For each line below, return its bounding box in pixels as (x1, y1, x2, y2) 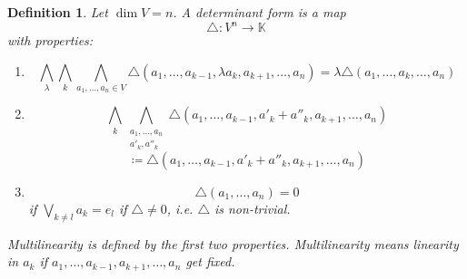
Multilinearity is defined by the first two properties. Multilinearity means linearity (7, 234, 459, 253)
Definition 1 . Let (7, 3, 108, 21)
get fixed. (185, 252, 235, 271)
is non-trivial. (214, 199, 291, 217)
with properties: (7, 31, 94, 50)
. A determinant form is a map (173, 3, 346, 21)
